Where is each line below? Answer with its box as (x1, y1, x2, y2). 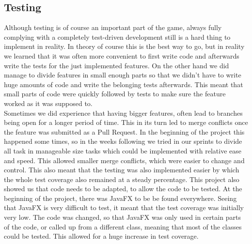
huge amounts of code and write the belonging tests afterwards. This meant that (4, 79, 243, 89)
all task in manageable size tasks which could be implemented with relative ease (4, 145, 241, 155)
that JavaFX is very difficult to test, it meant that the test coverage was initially (4, 202, 244, 213)
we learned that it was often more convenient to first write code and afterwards (4, 50, 239, 61)
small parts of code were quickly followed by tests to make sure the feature (4, 89, 226, 99)
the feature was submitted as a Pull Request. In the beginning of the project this (4, 126, 245, 137)
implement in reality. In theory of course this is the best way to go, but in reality (4, 41, 245, 51)
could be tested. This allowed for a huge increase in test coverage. (4, 231, 199, 241)
